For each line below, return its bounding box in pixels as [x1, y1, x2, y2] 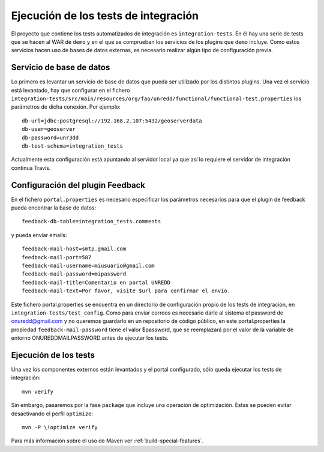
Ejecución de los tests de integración [11, 9, 199, 22]
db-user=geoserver [22, 126, 76, 133]
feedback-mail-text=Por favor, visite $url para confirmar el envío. [22, 288, 231, 294]
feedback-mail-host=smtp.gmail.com [22, 246, 127, 252]
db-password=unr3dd [22, 134, 79, 141]
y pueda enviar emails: [11, 231, 67, 238]
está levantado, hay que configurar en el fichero [11, 86, 130, 94]
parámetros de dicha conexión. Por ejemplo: [11, 103, 121, 110]
